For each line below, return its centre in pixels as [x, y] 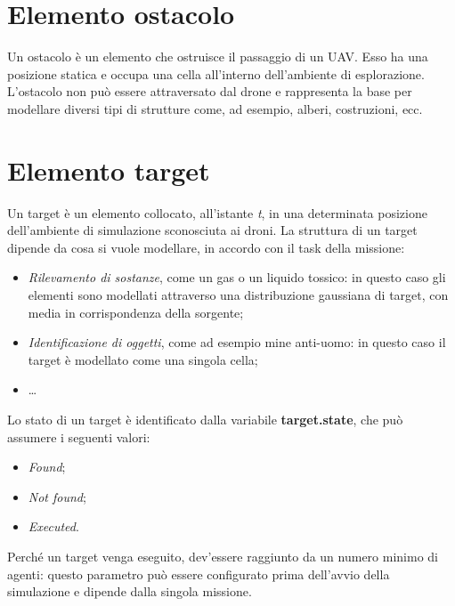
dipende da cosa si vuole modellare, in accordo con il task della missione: [206, 247]
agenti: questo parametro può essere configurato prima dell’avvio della [199, 574]
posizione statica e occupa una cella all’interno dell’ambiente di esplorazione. [216, 73]
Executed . [53, 526]
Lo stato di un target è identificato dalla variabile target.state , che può [205, 419]
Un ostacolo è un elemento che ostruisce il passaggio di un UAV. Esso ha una [218, 57]
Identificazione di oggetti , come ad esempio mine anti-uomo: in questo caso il [237, 342]
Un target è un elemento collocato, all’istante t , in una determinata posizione [217, 212]
